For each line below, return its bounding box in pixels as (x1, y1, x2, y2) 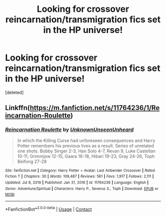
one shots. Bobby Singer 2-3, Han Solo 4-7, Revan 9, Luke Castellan (17, 148, 156, 154)
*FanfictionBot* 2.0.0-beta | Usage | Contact (5, 206, 92, 212)
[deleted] (5, 89, 24, 95)
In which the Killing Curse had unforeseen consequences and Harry (17, 137, 156, 144)
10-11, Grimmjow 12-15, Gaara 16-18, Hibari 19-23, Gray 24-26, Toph (17, 153, 155, 159)
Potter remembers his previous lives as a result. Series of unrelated (17, 143, 154, 148)
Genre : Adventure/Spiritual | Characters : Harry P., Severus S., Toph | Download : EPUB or (5, 186, 159, 191)
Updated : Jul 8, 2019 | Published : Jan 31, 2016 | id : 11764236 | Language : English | (5, 180, 149, 185)
